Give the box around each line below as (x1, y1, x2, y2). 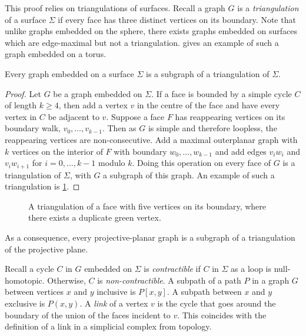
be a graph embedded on (53, 87, 142, 99)
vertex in (5, 110, 37, 122)
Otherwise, (47, 274, 86, 286)
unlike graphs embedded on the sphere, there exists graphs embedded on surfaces (5, 25, 297, 37)
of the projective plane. (5, 242, 88, 255)
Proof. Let (5, 87, 41, 99)
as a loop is (231, 262, 272, 275)
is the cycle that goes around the (157, 297, 276, 309)
